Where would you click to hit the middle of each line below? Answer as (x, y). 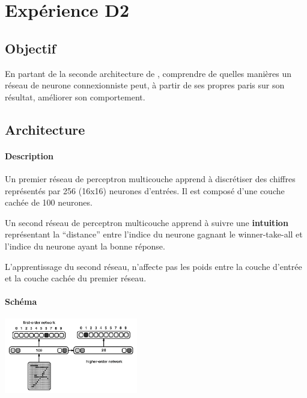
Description (29, 155)
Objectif (30, 48)
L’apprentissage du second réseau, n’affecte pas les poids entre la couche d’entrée (153, 266)
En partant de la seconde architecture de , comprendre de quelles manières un (148, 73)
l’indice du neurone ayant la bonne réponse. (85, 246)
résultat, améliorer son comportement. (75, 96)
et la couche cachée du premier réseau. (76, 278)
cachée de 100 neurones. (49, 202)
